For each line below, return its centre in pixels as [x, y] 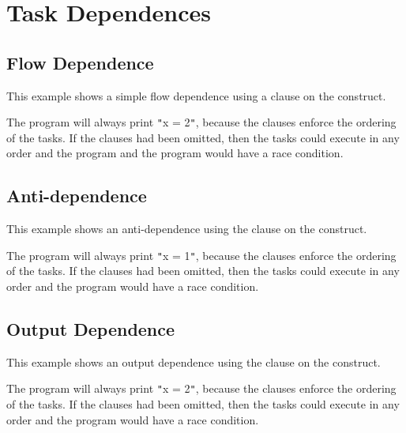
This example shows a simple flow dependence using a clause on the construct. [196, 95]
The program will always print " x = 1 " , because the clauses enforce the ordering [201, 255]
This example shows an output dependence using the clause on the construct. [194, 361]
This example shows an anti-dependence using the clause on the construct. [187, 229]
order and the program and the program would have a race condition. [175, 153]
